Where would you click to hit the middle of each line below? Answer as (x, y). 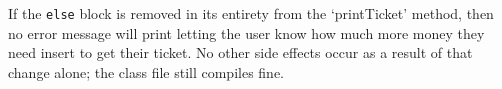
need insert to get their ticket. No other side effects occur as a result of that (240, 52)
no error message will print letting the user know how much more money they (246, 32)
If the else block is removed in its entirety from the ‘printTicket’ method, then (251, 13)
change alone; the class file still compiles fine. (146, 71)
